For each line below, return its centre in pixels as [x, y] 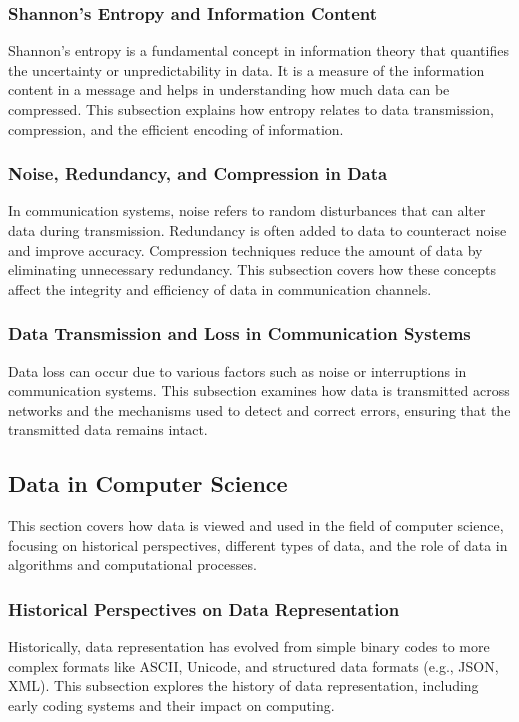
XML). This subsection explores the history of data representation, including [243, 685]
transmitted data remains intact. [108, 429]
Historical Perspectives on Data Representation [204, 608]
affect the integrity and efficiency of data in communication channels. [220, 288]
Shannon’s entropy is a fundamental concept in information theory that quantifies [258, 50]
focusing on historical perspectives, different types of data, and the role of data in [258, 544]
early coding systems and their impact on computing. [171, 704]
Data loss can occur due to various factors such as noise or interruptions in [237, 370]
